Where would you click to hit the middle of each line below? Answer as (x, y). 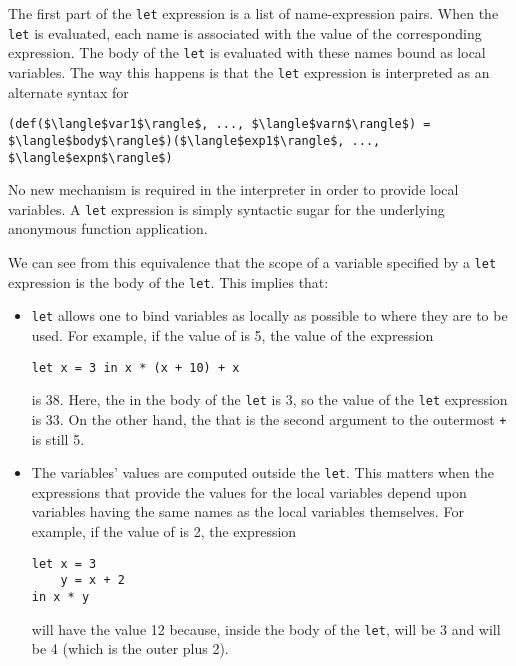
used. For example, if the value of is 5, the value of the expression (232, 335)
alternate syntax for (68, 91)
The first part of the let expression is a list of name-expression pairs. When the (253, 13)
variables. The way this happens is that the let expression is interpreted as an (249, 71)
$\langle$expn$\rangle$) (90, 157)
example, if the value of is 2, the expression (164, 531)
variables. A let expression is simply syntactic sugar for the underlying (226, 208)
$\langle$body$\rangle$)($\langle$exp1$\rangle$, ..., (194, 140)
